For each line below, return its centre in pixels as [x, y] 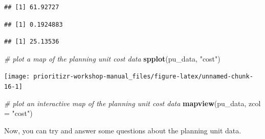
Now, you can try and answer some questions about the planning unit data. [123, 130]
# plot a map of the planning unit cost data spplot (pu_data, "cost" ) [112, 58]
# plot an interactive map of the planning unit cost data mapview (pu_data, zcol [132, 103]
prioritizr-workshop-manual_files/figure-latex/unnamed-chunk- [143, 77]
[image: [17, 77]
